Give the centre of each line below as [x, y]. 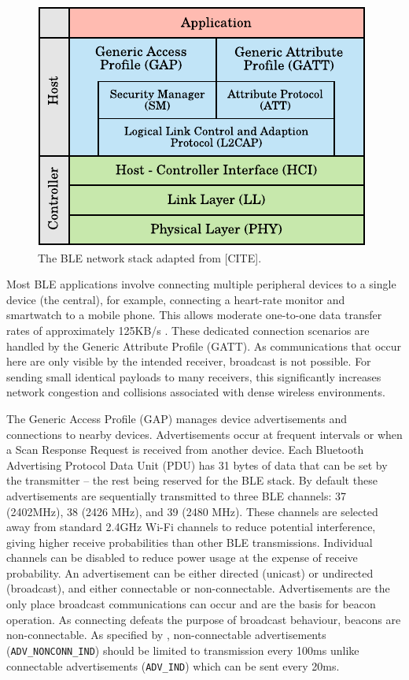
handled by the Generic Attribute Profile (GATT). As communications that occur [204, 346]
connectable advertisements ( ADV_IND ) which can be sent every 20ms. [173, 665]
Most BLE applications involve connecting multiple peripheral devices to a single [201, 284]
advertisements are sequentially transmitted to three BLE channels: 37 [176, 495]
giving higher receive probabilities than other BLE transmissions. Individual [190, 542]
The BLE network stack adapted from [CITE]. [150, 257]
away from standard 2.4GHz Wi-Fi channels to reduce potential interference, [191, 527]
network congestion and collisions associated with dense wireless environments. [196, 392]
